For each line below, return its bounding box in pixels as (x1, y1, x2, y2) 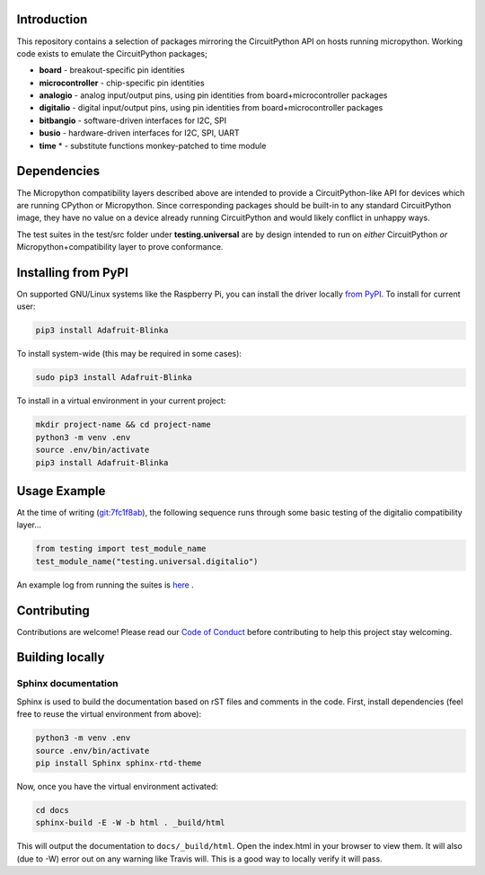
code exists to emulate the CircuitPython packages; (16, 48, 208, 58)
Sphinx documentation (16, 677, 119, 690)
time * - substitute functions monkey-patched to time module (39, 140, 267, 151)
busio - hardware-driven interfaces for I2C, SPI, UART (39, 128, 240, 138)
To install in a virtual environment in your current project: (16, 395, 226, 406)
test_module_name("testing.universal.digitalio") (35, 556, 259, 566)
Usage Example (16, 483, 106, 499)
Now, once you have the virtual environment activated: (16, 781, 219, 791)
